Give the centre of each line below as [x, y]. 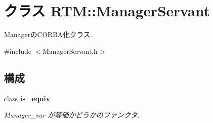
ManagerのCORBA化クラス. [48, 34]
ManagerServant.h [70, 51]
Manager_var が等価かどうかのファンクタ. [72, 115]
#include [18, 51]
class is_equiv [27, 98]
